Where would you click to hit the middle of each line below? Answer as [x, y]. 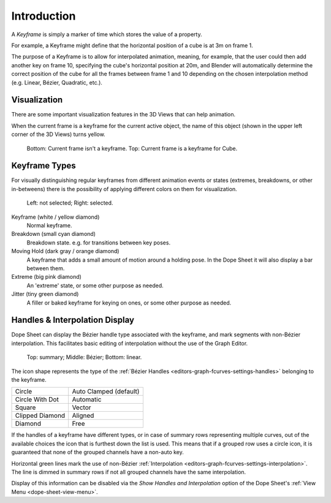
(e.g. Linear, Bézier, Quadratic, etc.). [57, 82]
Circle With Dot [37, 399]
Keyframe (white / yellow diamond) [55, 217]
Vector [82, 407]
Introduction [44, 16]
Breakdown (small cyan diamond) [54, 234]
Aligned [83, 415]
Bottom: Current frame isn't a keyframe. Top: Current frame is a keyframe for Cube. [132, 148]
